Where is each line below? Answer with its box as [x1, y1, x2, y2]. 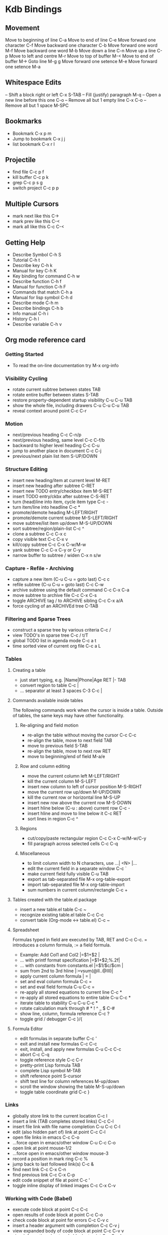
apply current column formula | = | [20, 973, 91, 979]
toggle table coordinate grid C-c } [20, 1089, 90, 1095]
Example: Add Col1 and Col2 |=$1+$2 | [20, 951, 100, 957]
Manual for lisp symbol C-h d [12, 295, 73, 301]
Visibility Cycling [5, 375, 48, 382]
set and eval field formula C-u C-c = [20, 984, 95, 990]
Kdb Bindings [5, 4, 62, 15]
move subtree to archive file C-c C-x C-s [12, 592, 97, 598]
